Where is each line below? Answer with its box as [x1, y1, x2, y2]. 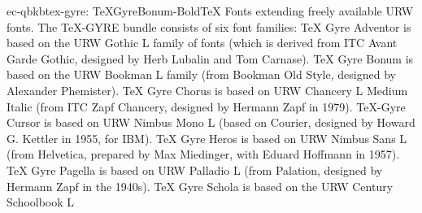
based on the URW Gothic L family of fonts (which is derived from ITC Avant [7, 34, 398, 51]
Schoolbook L [7, 193, 75, 211]
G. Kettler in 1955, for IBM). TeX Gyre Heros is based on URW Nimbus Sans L [7, 129, 407, 146]
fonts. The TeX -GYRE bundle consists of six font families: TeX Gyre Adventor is [7, 18, 411, 35]
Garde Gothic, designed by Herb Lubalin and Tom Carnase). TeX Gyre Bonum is [7, 50, 414, 67]
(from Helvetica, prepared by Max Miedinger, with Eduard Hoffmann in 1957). [7, 146, 400, 163]
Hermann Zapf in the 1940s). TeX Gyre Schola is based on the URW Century [7, 177, 394, 194]
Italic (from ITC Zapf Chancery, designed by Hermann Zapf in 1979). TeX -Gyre [7, 98, 406, 115]
